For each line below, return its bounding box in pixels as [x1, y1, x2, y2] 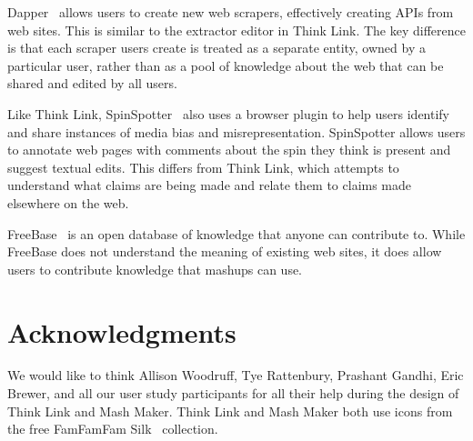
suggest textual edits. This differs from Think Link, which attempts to [7, 157, 399, 176]
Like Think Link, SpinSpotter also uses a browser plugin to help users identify [7, 104, 450, 123]
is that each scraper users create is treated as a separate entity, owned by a [7, 38, 426, 57]
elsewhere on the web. [7, 193, 129, 212]
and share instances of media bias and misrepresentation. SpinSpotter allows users [7, 122, 466, 141]
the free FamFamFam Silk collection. [7, 419, 218, 438]
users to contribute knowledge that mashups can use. [7, 259, 303, 278]
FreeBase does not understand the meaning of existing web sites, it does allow [7, 242, 442, 261]
